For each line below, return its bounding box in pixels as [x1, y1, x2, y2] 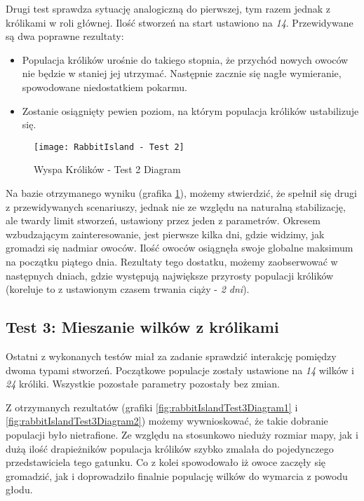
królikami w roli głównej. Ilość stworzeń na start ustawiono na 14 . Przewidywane [6, 15, 353, 29]
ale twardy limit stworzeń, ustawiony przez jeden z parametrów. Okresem [6, 213, 321, 228]
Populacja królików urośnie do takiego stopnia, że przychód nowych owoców [22, 52, 349, 67]
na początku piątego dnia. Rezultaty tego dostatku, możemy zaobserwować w [6, 254, 338, 268]
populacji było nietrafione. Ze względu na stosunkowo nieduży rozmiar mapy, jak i [6, 427, 358, 441]
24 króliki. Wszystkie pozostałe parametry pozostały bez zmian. [6, 376, 280, 391]
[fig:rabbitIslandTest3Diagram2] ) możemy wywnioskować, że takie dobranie [6, 413, 328, 428]
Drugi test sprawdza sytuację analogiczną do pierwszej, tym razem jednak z [6, 1, 331, 15]
